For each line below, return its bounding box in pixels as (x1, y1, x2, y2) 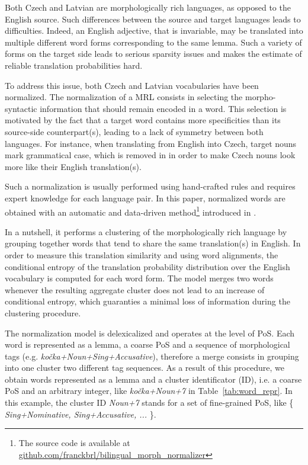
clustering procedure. (5, 306, 81, 319)
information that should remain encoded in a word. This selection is (40, 102, 287, 114)
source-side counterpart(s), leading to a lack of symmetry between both (5, 125, 264, 137)
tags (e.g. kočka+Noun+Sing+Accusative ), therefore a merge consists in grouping (5, 349, 299, 362)
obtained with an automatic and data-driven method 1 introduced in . (5, 204, 256, 218)
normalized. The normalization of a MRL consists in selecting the (5, 91, 243, 103)
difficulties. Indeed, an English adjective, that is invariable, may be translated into (5, 24, 303, 37)
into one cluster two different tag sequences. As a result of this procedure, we (5, 361, 284, 374)
